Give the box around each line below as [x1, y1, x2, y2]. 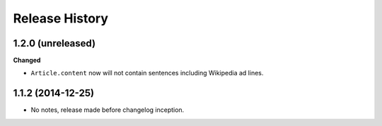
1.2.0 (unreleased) [13, 37, 95, 49]
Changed [13, 56, 41, 65]
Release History [13, 11, 109, 26]
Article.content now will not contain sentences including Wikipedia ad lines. [30, 69, 264, 77]
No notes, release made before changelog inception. [30, 106, 185, 114]
